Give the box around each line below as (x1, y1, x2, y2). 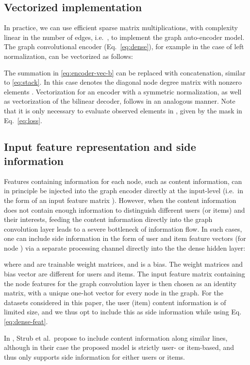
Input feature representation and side (4, 139, 196, 154)
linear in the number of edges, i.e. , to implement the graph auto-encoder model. (4, 32, 245, 42)
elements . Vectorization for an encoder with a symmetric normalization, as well (4, 86, 242, 96)
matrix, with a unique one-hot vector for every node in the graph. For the (4, 288, 223, 298)
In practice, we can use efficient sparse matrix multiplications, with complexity (4, 22, 238, 33)
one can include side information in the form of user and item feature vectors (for (4, 233, 246, 243)
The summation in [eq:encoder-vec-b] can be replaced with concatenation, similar (4, 67, 246, 77)
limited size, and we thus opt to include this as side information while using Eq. (4, 307, 242, 317)
